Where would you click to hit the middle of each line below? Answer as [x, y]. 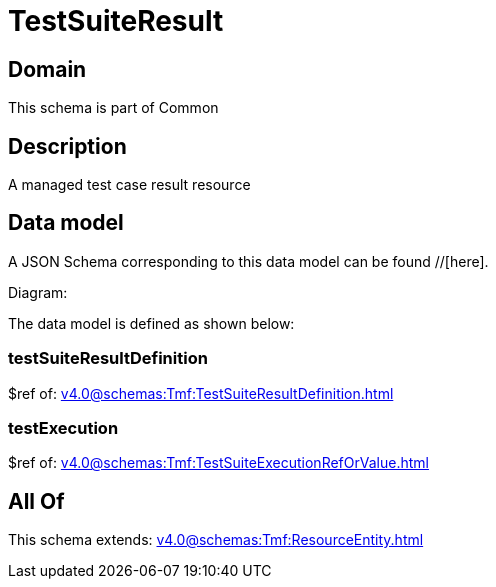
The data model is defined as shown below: [151, 323]
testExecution [63, 427]
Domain [47, 69]
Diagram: [38, 292]
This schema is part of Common [113, 108]
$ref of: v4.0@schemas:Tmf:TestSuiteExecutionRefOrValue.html [218, 463]
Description [67, 146]
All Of [36, 501]
